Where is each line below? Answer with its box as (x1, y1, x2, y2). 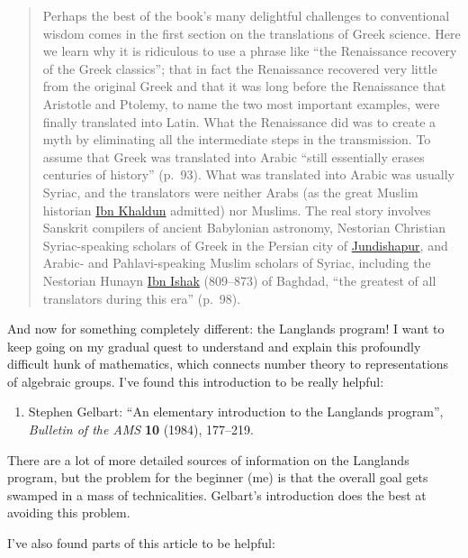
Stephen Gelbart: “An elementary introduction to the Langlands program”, (28, 402, 444, 421)
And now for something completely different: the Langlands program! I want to (7, 319, 445, 338)
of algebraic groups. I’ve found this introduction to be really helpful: (7, 371, 384, 390)
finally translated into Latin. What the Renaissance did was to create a (42, 112, 436, 131)
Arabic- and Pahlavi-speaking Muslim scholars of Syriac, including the (42, 253, 431, 272)
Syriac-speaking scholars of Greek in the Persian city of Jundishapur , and (42, 235, 448, 254)
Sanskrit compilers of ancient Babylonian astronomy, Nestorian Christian (42, 218, 446, 237)
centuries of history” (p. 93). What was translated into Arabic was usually (42, 165, 454, 184)
